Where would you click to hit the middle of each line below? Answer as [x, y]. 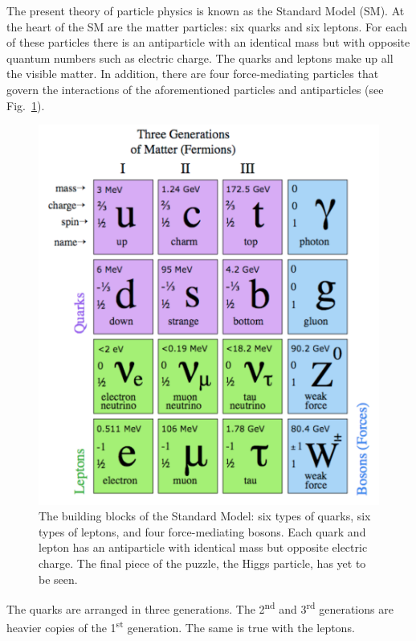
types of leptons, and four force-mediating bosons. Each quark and [202, 531]
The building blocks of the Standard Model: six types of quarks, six [205, 516]
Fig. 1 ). [26, 105]
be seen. [58, 579]
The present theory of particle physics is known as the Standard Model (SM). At [206, 10]
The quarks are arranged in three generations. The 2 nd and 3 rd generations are [200, 608]
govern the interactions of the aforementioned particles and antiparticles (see [195, 89]
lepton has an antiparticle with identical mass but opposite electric [203, 547]
